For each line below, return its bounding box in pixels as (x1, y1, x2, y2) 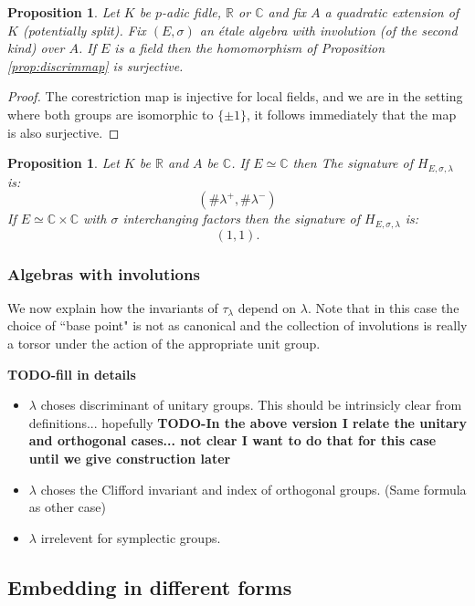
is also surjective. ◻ (7, 122, 120, 141)
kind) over (7, 38, 65, 57)
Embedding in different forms (7, 572, 292, 601)
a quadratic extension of (324, 3, 459, 21)
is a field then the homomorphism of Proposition (114, 38, 385, 57)
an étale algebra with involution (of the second (199, 20, 458, 39)
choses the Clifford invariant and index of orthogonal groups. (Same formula (40, 479, 467, 498)
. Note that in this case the (307, 298, 459, 317)
